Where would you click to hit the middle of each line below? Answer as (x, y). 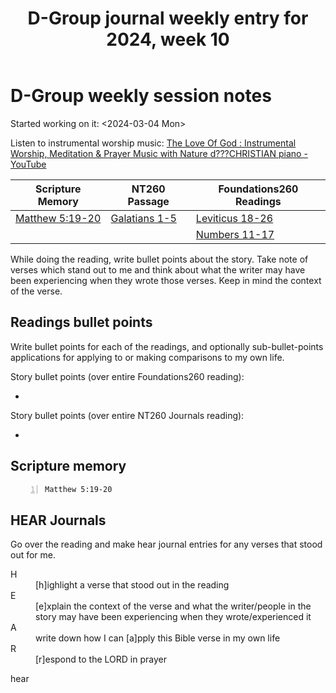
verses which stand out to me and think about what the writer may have (158, 269)
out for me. (33, 555)
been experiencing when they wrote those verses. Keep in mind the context (166, 280)
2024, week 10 (168, 39)
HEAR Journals (58, 520)
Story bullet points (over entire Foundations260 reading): (127, 376)
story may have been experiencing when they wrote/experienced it (173, 617)
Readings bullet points (81, 322)
